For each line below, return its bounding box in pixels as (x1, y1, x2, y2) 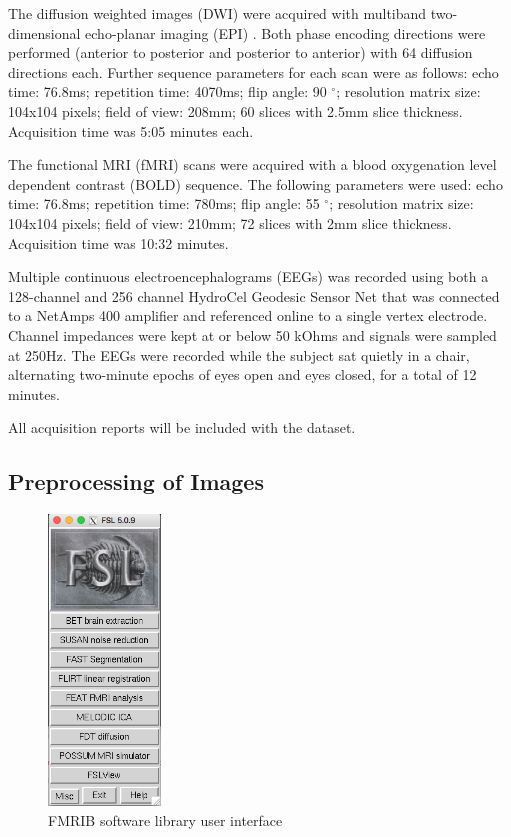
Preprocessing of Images (8, 466, 264, 497)
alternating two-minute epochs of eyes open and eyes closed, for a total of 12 (8, 364, 477, 385)
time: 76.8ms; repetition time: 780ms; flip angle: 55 (8, 193, 320, 214)
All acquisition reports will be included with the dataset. (8, 417, 356, 438)
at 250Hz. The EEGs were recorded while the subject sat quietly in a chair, (8, 344, 470, 365)
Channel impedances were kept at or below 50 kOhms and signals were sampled (8, 324, 497, 345)
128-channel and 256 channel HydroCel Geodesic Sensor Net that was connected (8, 285, 500, 306)
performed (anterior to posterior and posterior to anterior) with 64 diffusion (8, 42, 473, 63)
